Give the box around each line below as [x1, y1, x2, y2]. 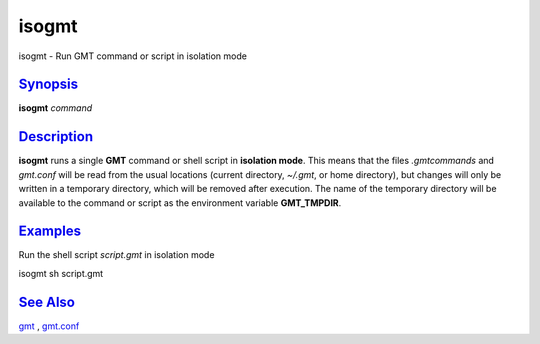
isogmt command [18, 102, 93, 114]
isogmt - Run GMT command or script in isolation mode [18, 50, 247, 62]
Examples [18, 223, 82, 240]
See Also [18, 293, 75, 310]
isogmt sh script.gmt [18, 267, 104, 279]
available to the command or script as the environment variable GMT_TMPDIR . [18, 196, 342, 209]
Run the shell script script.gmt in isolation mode [18, 249, 215, 261]
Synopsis [18, 76, 79, 93]
